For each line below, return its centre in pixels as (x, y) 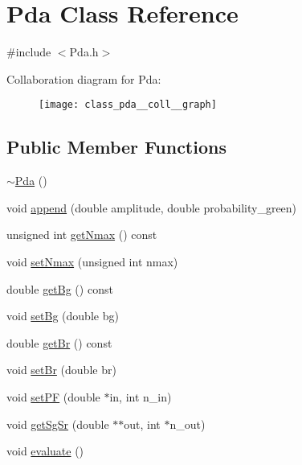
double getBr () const (59, 342)
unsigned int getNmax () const (82, 235)
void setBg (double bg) (63, 316)
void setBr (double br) (61, 370)
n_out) (188, 424)
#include (29, 52)
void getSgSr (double (58, 424)
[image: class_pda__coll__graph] (128, 105)
